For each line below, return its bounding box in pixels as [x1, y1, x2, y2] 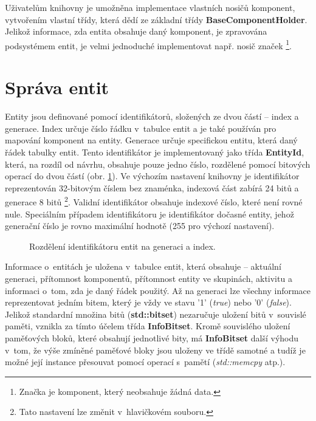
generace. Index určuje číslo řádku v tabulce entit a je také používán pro [5, 122, 276, 134]
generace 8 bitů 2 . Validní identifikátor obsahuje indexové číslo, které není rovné [5, 194, 303, 208]
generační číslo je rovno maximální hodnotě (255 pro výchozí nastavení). [5, 219, 275, 232]
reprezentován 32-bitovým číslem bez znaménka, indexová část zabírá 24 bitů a [5, 181, 299, 194]
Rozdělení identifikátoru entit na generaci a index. [29, 239, 216, 252]
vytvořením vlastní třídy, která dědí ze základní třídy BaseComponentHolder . [5, 13, 307, 26]
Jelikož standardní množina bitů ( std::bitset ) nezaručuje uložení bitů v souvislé [5, 307, 306, 320]
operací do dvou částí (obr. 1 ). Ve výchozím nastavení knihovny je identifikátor [5, 169, 300, 182]
